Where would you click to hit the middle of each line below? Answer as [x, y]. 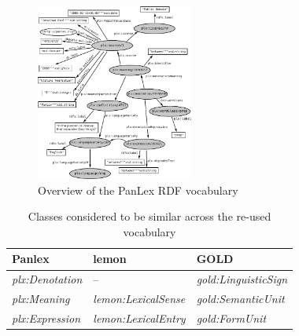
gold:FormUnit [231, 318]
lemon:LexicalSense [139, 299]
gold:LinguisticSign [242, 279]
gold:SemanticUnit [240, 299]
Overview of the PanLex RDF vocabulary [138, 190]
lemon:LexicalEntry [139, 318]
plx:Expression [46, 318]
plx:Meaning [41, 299]
